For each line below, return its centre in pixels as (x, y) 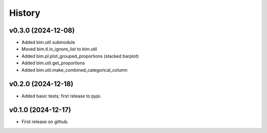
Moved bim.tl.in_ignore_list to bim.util (59, 49)
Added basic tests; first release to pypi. (61, 96)
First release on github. (45, 122)
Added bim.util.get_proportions (53, 63)
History (25, 13)
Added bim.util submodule (48, 43)
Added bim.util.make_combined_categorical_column (75, 70)
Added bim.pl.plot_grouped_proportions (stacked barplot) (80, 56)
